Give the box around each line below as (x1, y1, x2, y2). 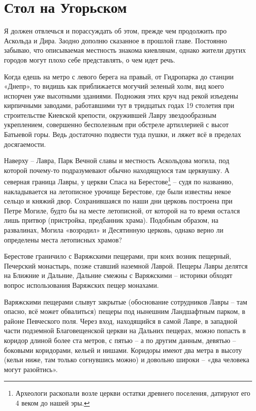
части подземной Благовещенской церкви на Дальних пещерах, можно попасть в (4, 325, 246, 336)
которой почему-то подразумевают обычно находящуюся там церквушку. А (4, 165, 230, 175)
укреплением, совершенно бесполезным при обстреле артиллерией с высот (4, 119, 229, 130)
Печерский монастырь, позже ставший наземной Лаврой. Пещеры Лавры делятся (4, 260, 248, 271)
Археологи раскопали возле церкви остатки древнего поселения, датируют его (15, 388, 251, 398)
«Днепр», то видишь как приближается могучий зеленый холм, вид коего (4, 81, 224, 91)
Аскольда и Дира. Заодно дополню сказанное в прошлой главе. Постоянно (4, 35, 227, 45)
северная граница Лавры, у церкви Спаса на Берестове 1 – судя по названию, (4, 175, 233, 187)
